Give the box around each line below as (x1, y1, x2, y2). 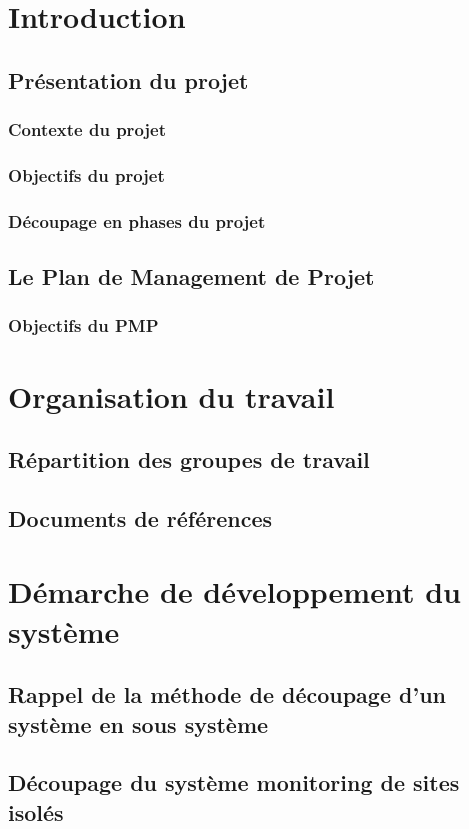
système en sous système (8, 708, 269, 739)
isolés (8, 796, 64, 827)
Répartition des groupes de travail (8, 444, 370, 475)
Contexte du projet (8, 117, 166, 142)
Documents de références (8, 502, 273, 533)
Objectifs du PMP (8, 313, 159, 338)
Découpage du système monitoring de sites (8, 767, 460, 798)
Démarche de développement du (8, 571, 461, 612)
